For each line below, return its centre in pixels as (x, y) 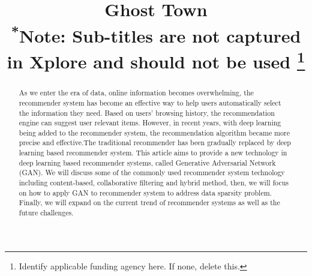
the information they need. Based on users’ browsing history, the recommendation (147, 112)
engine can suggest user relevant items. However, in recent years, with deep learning (150, 123)
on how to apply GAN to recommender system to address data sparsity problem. (145, 192)
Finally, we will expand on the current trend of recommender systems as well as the (149, 202)
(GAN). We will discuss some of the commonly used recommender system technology (152, 172)
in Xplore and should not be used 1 (156, 60)
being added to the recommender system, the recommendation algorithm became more (154, 132)
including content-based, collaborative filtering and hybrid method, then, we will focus (154, 183)
